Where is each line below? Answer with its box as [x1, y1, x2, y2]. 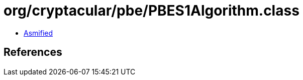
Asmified [24, 28, 53, 37]
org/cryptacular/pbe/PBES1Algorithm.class [4, 2, 299, 19]
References [4, 46, 62, 59]
